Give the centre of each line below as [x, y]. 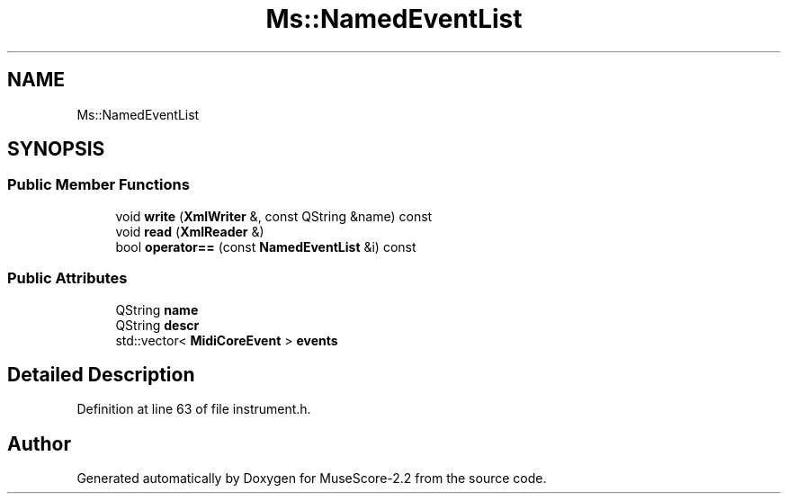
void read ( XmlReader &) [190, 231]
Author [39, 443]
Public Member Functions [98, 185]
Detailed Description [101, 374]
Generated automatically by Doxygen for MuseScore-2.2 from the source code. [312, 479]
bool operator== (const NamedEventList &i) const [266, 246]
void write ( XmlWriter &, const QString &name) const [274, 216]
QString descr [157, 325]
